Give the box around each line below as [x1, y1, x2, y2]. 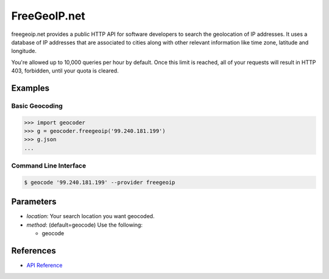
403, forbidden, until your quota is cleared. [11, 67, 119, 74]
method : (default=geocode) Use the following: [26, 221, 143, 228]
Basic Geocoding [11, 101, 63, 110]
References [11, 245, 56, 256]
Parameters [11, 197, 57, 207]
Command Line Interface [11, 161, 87, 170]
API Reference [26, 262, 63, 269]
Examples [11, 83, 50, 93]
